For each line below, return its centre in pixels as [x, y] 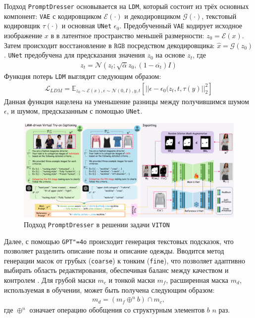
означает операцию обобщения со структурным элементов [117, 310]
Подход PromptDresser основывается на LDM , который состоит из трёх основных [127, 6]
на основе [170, 55]
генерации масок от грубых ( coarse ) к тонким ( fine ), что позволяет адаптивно [125, 260]
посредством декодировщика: [171, 45]
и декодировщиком [153, 16]
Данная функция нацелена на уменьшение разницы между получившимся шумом [127, 101]
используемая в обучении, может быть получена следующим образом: [109, 289]
